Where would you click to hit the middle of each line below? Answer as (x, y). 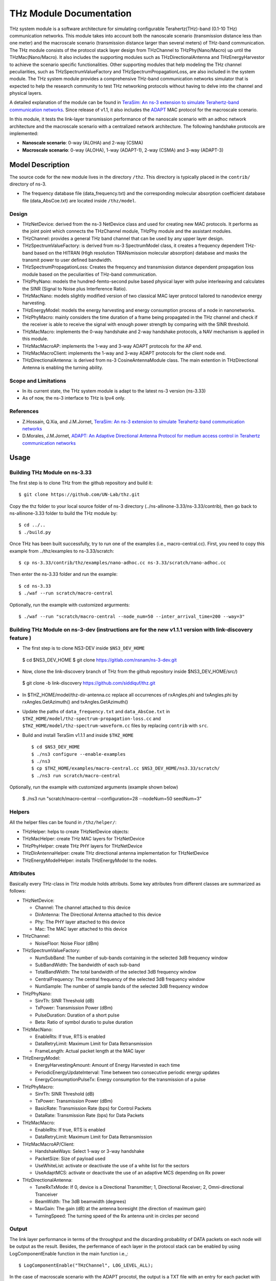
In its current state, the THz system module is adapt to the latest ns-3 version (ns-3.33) (114, 391)
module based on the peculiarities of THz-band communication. (90, 274)
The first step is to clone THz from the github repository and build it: (81, 483)
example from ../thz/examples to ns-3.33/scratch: (62, 551)
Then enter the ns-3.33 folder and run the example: (63, 574)
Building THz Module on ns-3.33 (51, 472)
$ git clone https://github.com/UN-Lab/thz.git (79, 495)
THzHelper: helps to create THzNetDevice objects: (76, 832)
